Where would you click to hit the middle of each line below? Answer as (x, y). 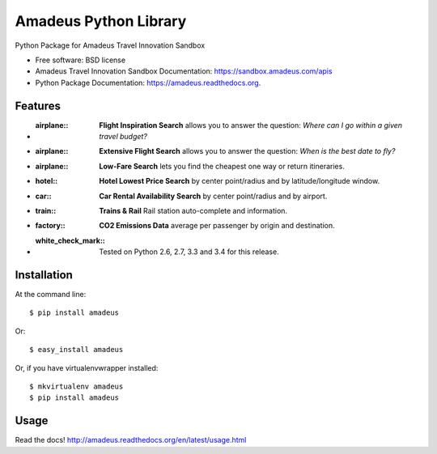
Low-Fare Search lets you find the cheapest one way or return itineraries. (222, 166)
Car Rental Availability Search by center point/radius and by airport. (213, 196)
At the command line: (51, 295)
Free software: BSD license (80, 60)
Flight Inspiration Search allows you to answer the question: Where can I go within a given (251, 125)
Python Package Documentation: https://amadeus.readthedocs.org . (148, 83)
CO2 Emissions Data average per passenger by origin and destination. (217, 226)
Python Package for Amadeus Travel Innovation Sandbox (110, 45)
